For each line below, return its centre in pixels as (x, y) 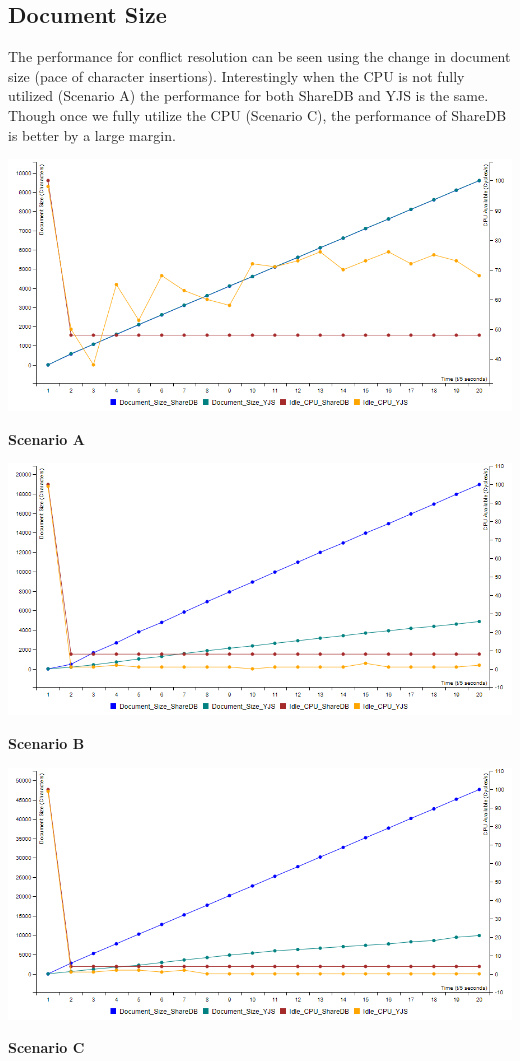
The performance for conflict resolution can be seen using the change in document (259, 56)
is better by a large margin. (92, 134)
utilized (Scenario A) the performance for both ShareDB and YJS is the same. (248, 95)
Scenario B (46, 742)
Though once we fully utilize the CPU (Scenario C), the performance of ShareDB (257, 114)
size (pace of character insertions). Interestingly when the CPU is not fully (236, 75)
